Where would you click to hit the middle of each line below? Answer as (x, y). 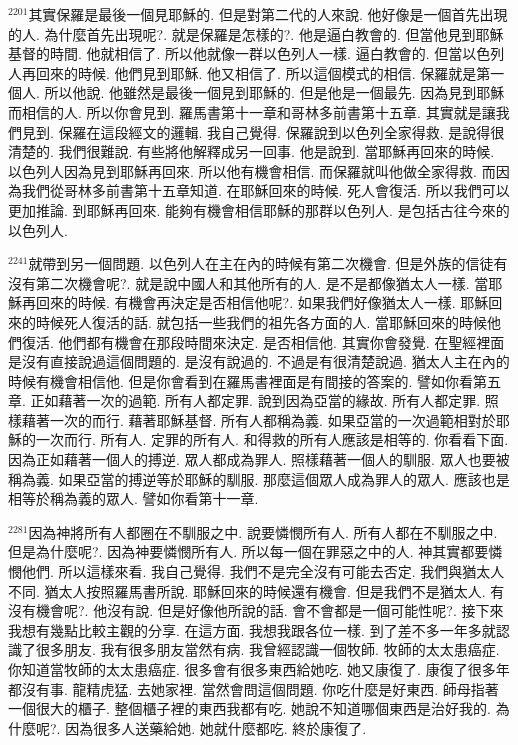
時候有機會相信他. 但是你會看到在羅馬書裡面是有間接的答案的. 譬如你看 (241, 380)
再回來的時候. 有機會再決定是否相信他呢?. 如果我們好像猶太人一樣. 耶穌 (255, 302)
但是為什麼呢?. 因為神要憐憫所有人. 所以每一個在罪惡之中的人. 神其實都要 (248, 551)
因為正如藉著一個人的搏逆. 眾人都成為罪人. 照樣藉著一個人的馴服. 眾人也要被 (259, 459)
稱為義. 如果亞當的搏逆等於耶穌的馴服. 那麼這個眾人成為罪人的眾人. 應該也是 (259, 478)
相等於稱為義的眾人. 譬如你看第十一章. (133, 498)
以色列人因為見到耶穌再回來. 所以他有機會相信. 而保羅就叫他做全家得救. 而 (252, 170)
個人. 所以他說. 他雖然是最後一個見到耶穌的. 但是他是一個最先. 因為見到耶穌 (256, 92)
